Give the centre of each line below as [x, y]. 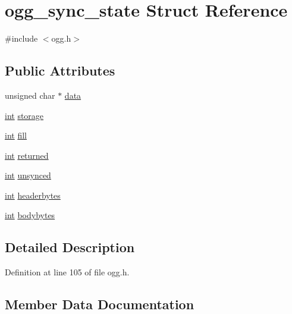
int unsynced [28, 175]
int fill [16, 135]
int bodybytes [30, 215]
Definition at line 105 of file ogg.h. [67, 272]
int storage [24, 115]
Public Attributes [60, 70]
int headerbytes [33, 195]
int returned [27, 155]
